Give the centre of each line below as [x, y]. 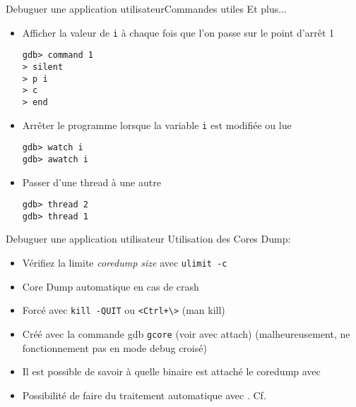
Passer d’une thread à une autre [91, 182]
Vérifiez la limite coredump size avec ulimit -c [125, 262]
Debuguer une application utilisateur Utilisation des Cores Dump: [148, 239]
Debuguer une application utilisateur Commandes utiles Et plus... [146, 8]
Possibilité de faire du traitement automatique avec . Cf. [144, 395]
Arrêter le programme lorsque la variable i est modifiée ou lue [157, 124]
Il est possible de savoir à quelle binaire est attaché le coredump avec [171, 371]
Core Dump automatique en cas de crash [111, 286]
